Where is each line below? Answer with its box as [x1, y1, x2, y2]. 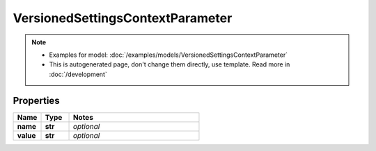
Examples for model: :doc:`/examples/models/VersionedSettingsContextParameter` [49, 51, 288, 59]
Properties [13, 94, 60, 107]
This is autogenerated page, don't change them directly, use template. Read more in [49, 60, 290, 69]
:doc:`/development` [49, 70, 107, 78]
